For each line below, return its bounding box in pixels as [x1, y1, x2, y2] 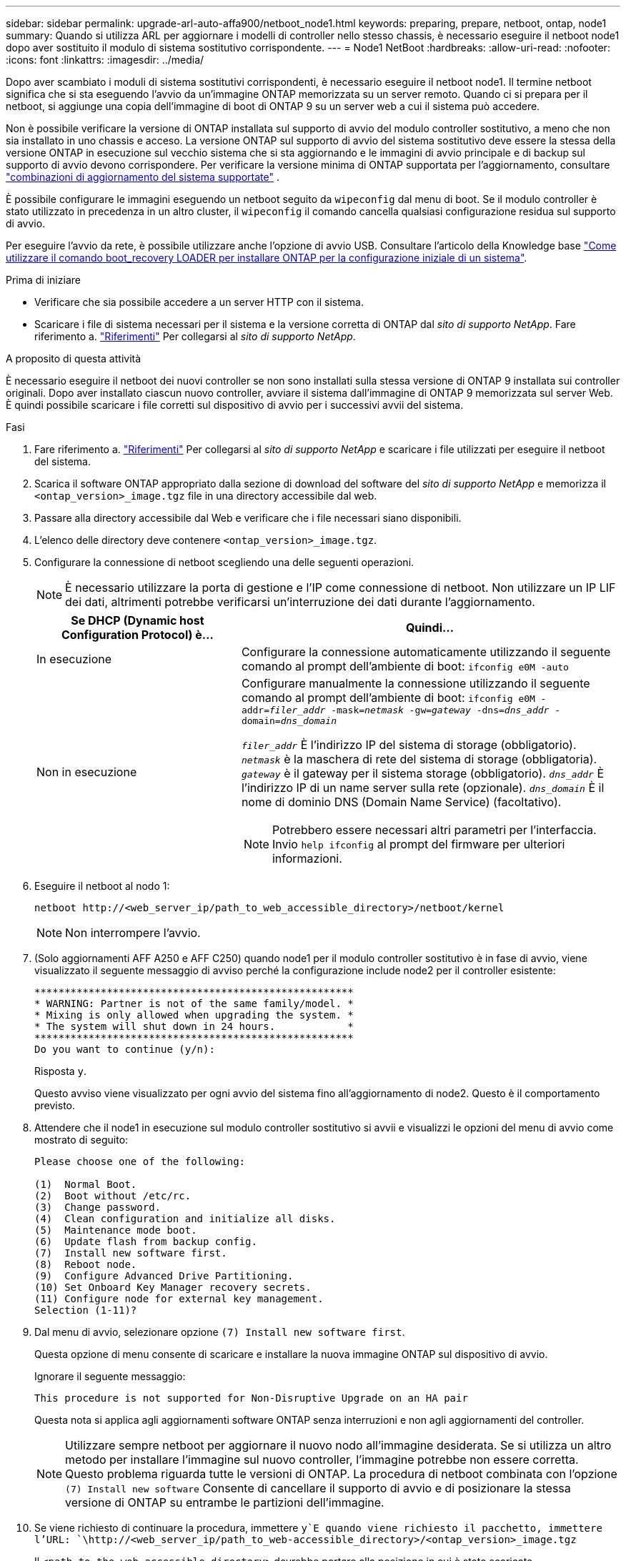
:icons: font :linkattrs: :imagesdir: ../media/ [6, 54, 204, 66]
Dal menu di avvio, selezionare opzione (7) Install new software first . [34, 1326, 405, 1338]
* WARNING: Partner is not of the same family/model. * [34, 998, 354, 1009]
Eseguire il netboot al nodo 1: [34, 880, 170, 892]
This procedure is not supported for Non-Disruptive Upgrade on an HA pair [34, 1392, 468, 1404]
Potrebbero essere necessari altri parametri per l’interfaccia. [272, 823, 597, 837]
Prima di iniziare [6, 274, 81, 286]
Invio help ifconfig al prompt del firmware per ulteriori [272, 837, 565, 851]
